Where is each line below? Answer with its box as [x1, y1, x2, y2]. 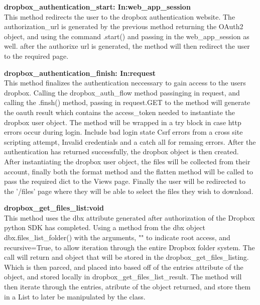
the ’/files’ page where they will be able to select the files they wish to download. [4, 185, 253, 196]
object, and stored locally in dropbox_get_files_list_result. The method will [4, 271, 242, 282]
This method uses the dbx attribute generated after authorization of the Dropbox [4, 212, 255, 223]
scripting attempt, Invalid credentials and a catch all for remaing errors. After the [4, 136, 256, 147]
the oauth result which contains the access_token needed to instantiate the [4, 107, 235, 117]
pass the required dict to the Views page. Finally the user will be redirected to [4, 176, 245, 186]
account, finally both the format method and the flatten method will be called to [4, 166, 253, 176]
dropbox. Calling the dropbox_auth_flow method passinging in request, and [4, 87, 240, 97]
